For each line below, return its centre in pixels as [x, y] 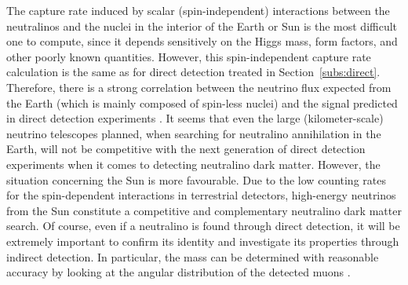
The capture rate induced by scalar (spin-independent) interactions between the [198, 10]
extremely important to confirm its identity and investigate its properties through [203, 241]
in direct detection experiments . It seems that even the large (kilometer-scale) [195, 118]
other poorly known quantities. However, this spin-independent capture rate [189, 56]
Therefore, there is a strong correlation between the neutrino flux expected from [199, 87]
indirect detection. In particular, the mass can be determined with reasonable [193, 256]
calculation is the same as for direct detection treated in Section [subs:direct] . [193, 72]
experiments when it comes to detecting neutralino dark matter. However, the [193, 164]
